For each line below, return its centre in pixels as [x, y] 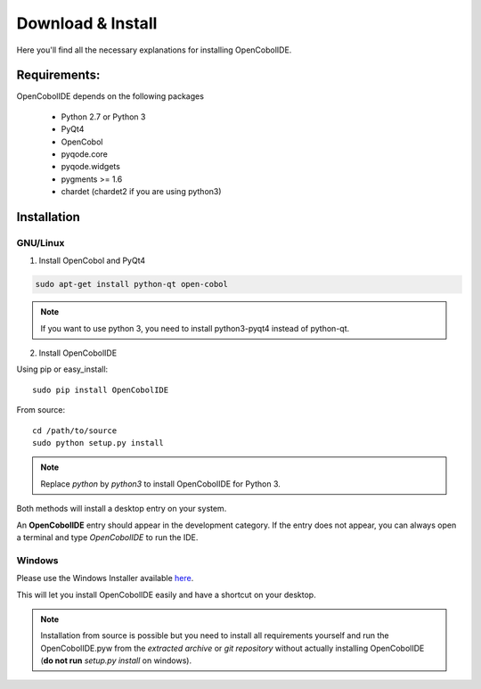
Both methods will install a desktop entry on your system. [122, 509]
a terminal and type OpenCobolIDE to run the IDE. [107, 537]
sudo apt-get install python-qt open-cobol [132, 284]
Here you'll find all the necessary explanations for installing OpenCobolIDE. [154, 50]
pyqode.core [85, 154]
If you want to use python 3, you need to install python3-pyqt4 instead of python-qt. [195, 328]
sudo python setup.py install [98, 443]
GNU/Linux [41, 242]
